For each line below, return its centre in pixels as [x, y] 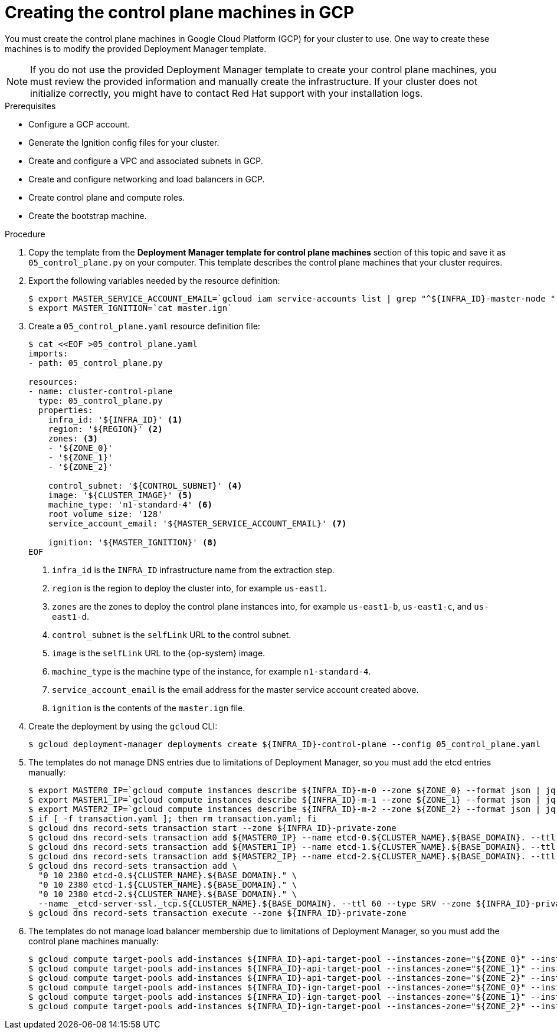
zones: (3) [73, 438]
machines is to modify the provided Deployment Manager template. [136, 48]
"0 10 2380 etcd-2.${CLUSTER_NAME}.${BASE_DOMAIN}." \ [168, 894]
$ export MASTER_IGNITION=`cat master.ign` [130, 308]
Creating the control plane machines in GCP [180, 12]
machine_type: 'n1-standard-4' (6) [130, 504]
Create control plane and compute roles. [107, 197]
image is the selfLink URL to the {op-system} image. [159, 653]
